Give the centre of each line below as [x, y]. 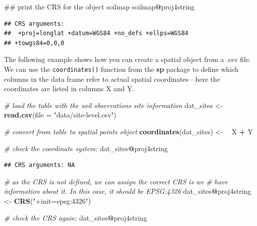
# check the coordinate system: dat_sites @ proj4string [86, 148]
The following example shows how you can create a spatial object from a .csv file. [128, 59]
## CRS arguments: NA [40, 165]
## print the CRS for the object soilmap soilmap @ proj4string [99, 6]
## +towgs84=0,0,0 [34, 43]
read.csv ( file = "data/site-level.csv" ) [60, 115]
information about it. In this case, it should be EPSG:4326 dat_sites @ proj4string [128, 191]
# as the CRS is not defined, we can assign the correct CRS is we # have [116, 181]
